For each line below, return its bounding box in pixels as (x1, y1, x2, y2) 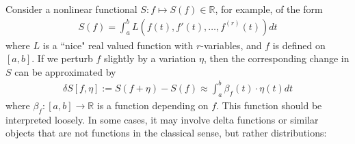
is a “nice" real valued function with (42, 38, 194, 52)
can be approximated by (14, 64, 116, 78)
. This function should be (216, 98, 322, 112)
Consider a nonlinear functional (5, 2, 137, 16)
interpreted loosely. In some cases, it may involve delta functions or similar (5, 112, 319, 126)
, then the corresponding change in (204, 51, 350, 66)
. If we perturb (31, 51, 93, 66)
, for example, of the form (215, 2, 323, 16)
